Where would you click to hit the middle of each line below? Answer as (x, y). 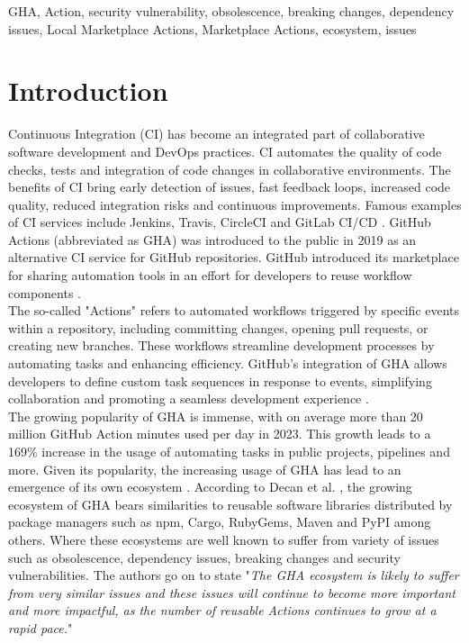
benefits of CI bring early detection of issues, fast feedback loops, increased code (230, 187)
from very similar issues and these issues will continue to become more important (232, 592)
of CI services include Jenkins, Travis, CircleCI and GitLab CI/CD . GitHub (220, 222)
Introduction (88, 91)
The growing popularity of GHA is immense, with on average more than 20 (216, 416)
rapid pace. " (41, 627)
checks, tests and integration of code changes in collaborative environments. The (230, 169)
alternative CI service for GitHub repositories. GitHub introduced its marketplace (234, 257)
